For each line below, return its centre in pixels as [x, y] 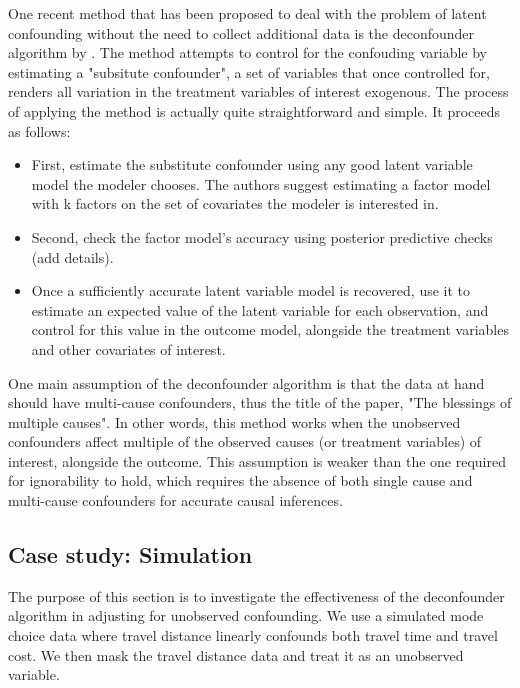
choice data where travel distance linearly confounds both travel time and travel [253, 635]
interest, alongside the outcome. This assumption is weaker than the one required [257, 460]
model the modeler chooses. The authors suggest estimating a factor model [261, 183]
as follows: [39, 130]
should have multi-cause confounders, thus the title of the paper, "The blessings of [260, 402]
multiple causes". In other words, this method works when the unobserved [234, 421]
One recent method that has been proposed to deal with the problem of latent [247, 13]
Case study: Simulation [130, 554]
